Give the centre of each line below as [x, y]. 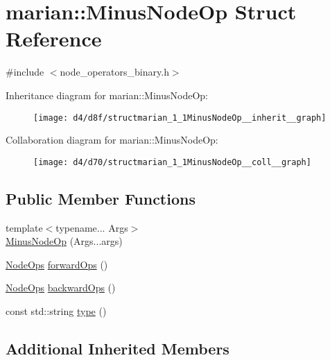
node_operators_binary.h [114, 72]
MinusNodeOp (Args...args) [64, 241]
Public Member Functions [101, 198]
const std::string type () [56, 310]
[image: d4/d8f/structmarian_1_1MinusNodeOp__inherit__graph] [180, 118]
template [24, 227]
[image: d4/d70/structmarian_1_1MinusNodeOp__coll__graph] [172, 162]
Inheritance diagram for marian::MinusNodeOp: [107, 95]
